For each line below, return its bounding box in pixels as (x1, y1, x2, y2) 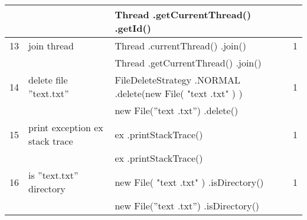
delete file (28, 73, 68, 86)
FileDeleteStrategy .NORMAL (115, 73, 240, 86)
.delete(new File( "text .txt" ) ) (115, 86, 243, 100)
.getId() (115, 21, 151, 35)
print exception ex (28, 121, 103, 134)
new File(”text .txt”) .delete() (115, 104, 239, 117)
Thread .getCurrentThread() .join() (115, 56, 262, 69)
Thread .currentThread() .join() (115, 39, 246, 52)
